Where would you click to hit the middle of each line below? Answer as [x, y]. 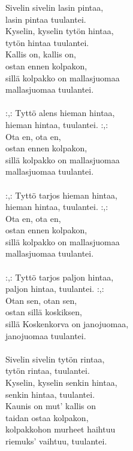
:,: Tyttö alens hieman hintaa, [60, 113]
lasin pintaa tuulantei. [46, 19]
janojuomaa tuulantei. [46, 335]
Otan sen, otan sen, [41, 300]
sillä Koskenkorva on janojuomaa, [67, 324]
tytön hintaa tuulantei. [47, 42]
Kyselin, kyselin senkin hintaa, [61, 382]
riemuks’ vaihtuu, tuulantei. [56, 441]
